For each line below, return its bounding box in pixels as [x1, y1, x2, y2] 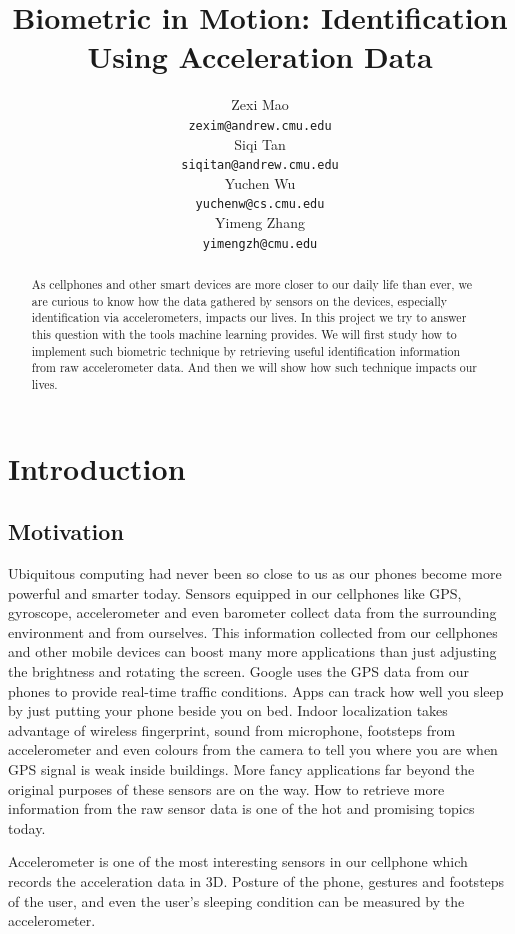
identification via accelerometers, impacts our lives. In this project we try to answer [31, 309, 467, 326]
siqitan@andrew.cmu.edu [181, 158, 339, 173]
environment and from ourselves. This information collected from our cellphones [8, 621, 498, 642]
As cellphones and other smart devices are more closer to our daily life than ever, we [31, 276, 472, 293]
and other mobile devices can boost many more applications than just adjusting [8, 641, 497, 662]
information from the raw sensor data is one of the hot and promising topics [8, 798, 475, 819]
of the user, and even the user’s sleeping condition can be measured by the [8, 890, 465, 911]
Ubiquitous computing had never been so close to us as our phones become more [8, 563, 502, 584]
